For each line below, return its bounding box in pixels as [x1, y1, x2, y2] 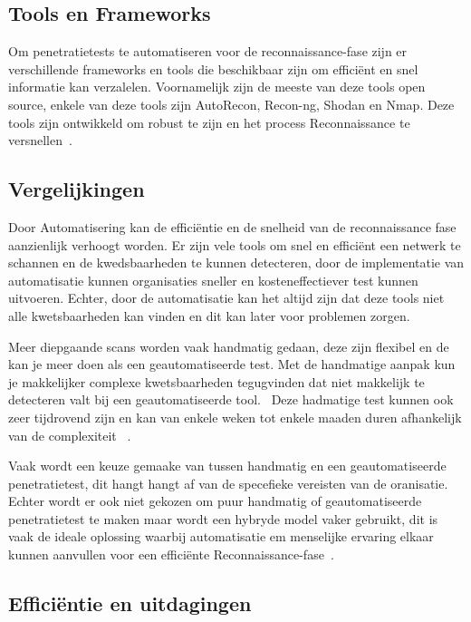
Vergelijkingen [8, 175, 145, 203]
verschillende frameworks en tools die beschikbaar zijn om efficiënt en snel [8, 59, 418, 78]
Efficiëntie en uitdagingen [8, 589, 252, 617]
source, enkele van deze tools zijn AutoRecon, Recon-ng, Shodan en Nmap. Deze [8, 94, 455, 113]
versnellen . [8, 131, 72, 150]
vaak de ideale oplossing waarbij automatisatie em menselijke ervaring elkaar [8, 527, 434, 546]
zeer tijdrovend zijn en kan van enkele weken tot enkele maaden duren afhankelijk [8, 407, 462, 426]
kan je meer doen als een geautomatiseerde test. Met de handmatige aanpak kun [8, 355, 456, 374]
